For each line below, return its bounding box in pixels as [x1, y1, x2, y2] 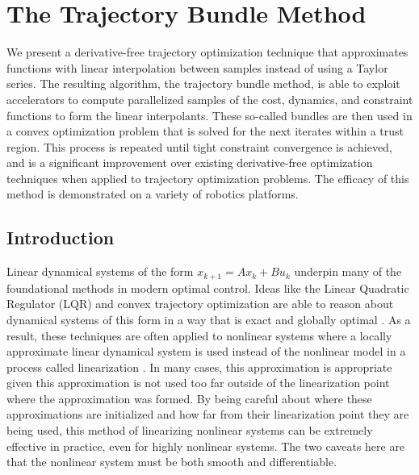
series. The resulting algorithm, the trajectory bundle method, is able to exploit [6, 75, 400, 92]
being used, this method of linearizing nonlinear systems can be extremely [6, 422, 373, 439]
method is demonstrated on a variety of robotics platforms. [6, 185, 299, 202]
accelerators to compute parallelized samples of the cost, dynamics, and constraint [6, 90, 413, 107]
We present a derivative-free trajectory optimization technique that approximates [6, 44, 409, 60]
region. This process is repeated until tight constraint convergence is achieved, [6, 138, 392, 155]
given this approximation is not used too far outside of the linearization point [6, 374, 390, 391]
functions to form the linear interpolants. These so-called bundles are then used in [6, 106, 413, 123]
